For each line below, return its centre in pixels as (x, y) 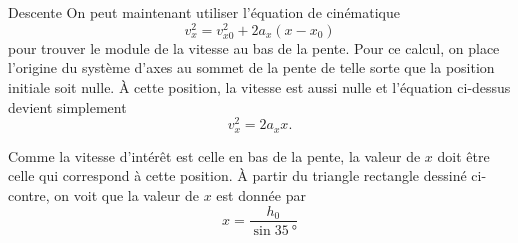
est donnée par (261, 194)
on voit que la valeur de (127, 194)
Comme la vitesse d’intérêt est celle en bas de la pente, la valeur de (214, 155)
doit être (463, 155)
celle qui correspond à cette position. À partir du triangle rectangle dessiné (237, 175)
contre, (29, 194)
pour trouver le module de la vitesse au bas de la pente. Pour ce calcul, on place (254, 47)
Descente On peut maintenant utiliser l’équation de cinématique (204, 12)
